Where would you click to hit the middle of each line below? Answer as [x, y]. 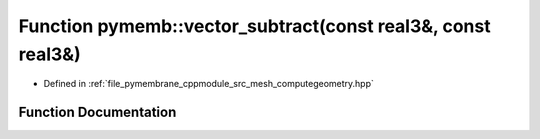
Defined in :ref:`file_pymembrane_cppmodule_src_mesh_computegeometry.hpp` [209, 84]
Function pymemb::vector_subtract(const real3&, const [254, 26]
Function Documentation [97, 112]
